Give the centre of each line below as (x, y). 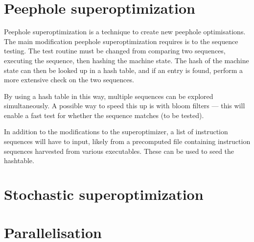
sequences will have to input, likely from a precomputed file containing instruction (127, 141)
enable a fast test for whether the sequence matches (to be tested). (104, 115)
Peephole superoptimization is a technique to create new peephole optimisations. (125, 32)
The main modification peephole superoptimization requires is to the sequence (121, 41)
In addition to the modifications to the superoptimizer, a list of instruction (116, 132)
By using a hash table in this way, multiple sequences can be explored (109, 96)
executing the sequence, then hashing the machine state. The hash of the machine (127, 60)
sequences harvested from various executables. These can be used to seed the (119, 151)
